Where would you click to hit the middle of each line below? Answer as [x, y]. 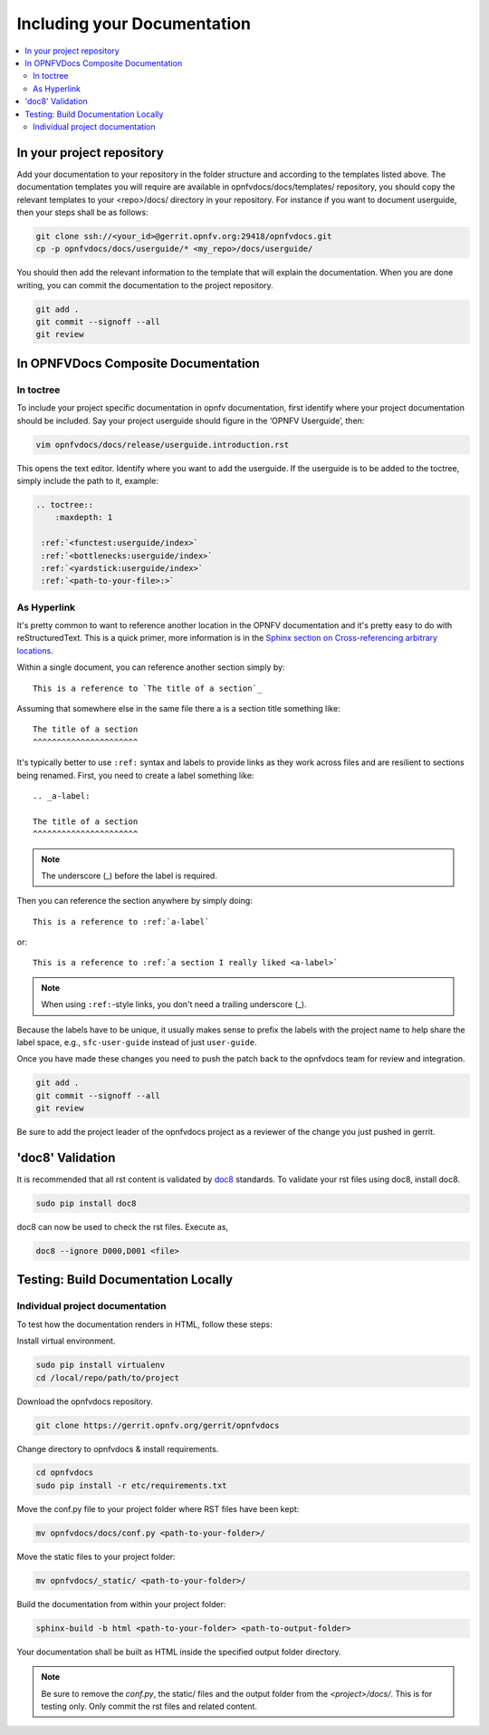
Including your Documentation [134, 24]
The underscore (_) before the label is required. [129, 876]
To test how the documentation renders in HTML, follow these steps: [144, 1324]
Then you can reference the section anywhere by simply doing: [134, 901]
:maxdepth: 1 [84, 518]
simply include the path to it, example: [87, 480]
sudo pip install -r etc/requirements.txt [131, 1485]
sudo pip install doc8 [86, 1204]
